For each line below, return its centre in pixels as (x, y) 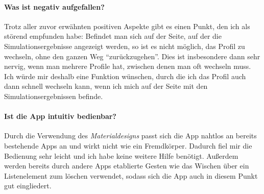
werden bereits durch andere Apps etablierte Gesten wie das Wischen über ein (127, 166)
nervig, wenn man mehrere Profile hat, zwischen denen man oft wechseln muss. (128, 66)
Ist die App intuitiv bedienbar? (60, 116)
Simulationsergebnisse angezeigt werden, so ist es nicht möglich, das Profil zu (125, 46)
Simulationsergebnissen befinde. (54, 96)
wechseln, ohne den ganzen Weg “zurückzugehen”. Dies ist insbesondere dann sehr (132, 56)
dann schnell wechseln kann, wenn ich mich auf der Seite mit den (106, 86)
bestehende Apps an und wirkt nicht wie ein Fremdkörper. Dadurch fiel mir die (128, 145)
